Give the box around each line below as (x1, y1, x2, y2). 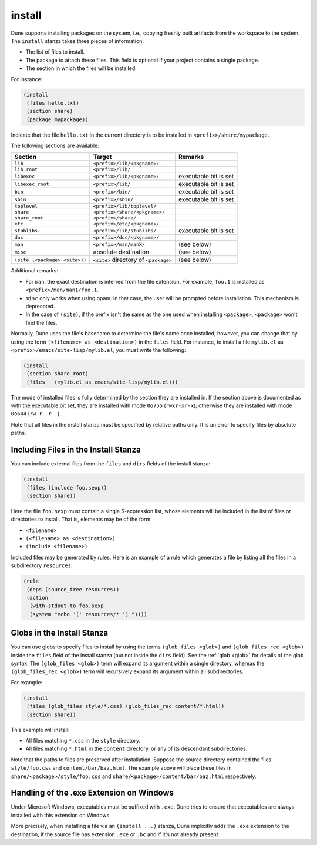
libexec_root (14, 181, 49, 187)
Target (93, 153, 112, 161)
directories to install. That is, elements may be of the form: (11, 515, 152, 523)
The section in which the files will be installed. (25, 65, 137, 72)
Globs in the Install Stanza (11, 628, 109, 638)
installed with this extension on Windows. (11, 811, 111, 819)
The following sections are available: (11, 142, 99, 149)
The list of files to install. (25, 48, 85, 55)
